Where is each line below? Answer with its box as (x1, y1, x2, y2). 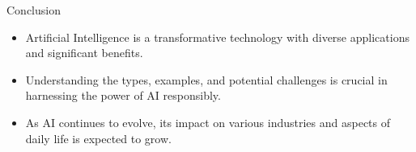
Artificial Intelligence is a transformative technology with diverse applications (25, 28, 410, 45)
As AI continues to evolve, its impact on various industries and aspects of (25, 113, 391, 130)
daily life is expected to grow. (25, 129, 172, 146)
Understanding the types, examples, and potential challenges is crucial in (25, 71, 388, 88)
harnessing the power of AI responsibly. (25, 87, 221, 104)
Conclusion (6, 2, 61, 18)
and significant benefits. (25, 44, 143, 61)
